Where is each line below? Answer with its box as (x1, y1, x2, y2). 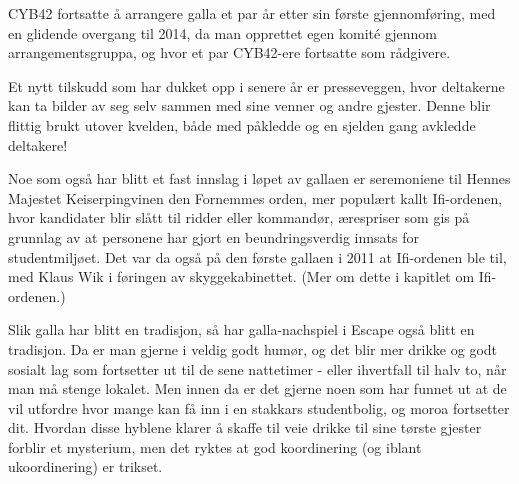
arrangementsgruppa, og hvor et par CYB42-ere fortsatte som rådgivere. (8, 42, 451, 63)
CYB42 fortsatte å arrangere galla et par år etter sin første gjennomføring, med (8, 3, 496, 23)
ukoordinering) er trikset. (8, 456, 163, 477)
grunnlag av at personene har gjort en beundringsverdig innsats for (8, 226, 419, 247)
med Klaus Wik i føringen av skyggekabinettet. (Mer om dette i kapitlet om (8, 266, 475, 287)
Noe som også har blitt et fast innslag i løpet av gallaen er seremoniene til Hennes (8, 168, 511, 189)
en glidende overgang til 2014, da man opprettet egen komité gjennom (8, 22, 438, 43)
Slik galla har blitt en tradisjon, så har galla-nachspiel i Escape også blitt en (8, 319, 475, 340)
